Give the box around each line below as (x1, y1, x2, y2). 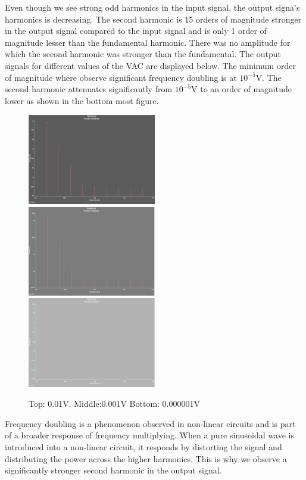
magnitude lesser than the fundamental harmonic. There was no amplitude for (5, 36, 291, 48)
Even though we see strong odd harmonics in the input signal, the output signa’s (5, 1, 300, 13)
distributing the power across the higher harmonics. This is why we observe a (5, 452, 287, 465)
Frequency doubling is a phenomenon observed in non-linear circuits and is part (5, 417, 296, 429)
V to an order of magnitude (191, 83, 292, 95)
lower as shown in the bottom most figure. (5, 94, 159, 106)
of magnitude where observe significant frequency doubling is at (5, 71, 237, 83)
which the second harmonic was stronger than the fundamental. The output (5, 48, 281, 60)
